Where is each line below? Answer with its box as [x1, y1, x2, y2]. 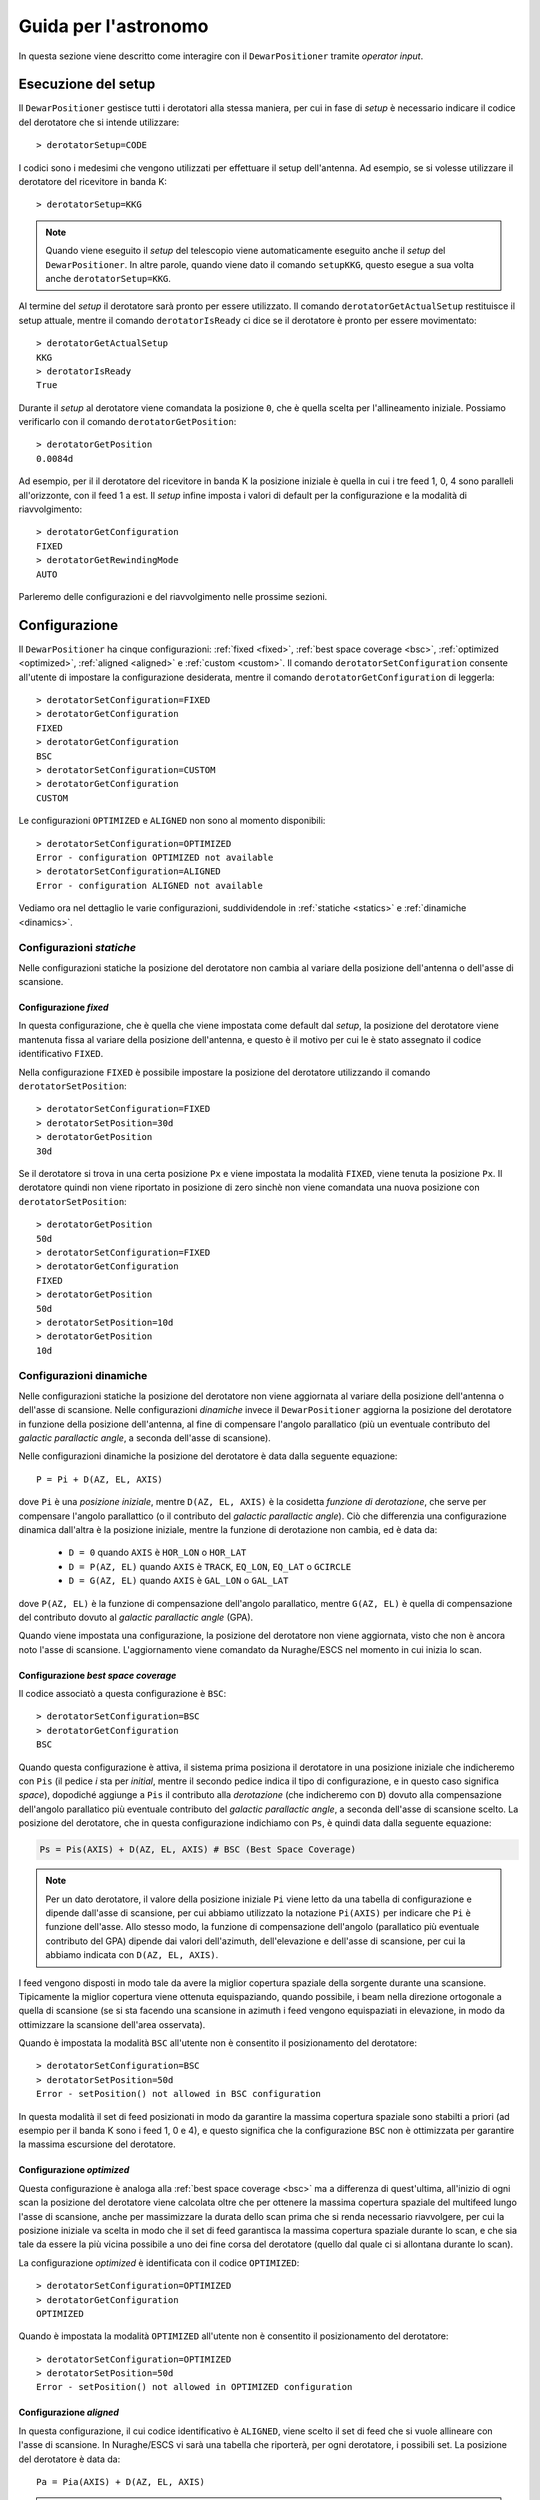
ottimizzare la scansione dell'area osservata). [18, 2018, 206, 2030]
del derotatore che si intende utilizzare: [18, 116, 180, 128]
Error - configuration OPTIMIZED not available [36, 851, 274, 863]
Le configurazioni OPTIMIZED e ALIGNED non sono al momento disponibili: [18, 815, 326, 827]
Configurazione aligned [18, 2406, 120, 2419]
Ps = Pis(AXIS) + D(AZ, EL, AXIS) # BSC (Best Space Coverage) [39, 1844, 357, 1855]
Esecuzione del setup [18, 76, 156, 93]
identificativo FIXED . [18, 1048, 104, 1060]
